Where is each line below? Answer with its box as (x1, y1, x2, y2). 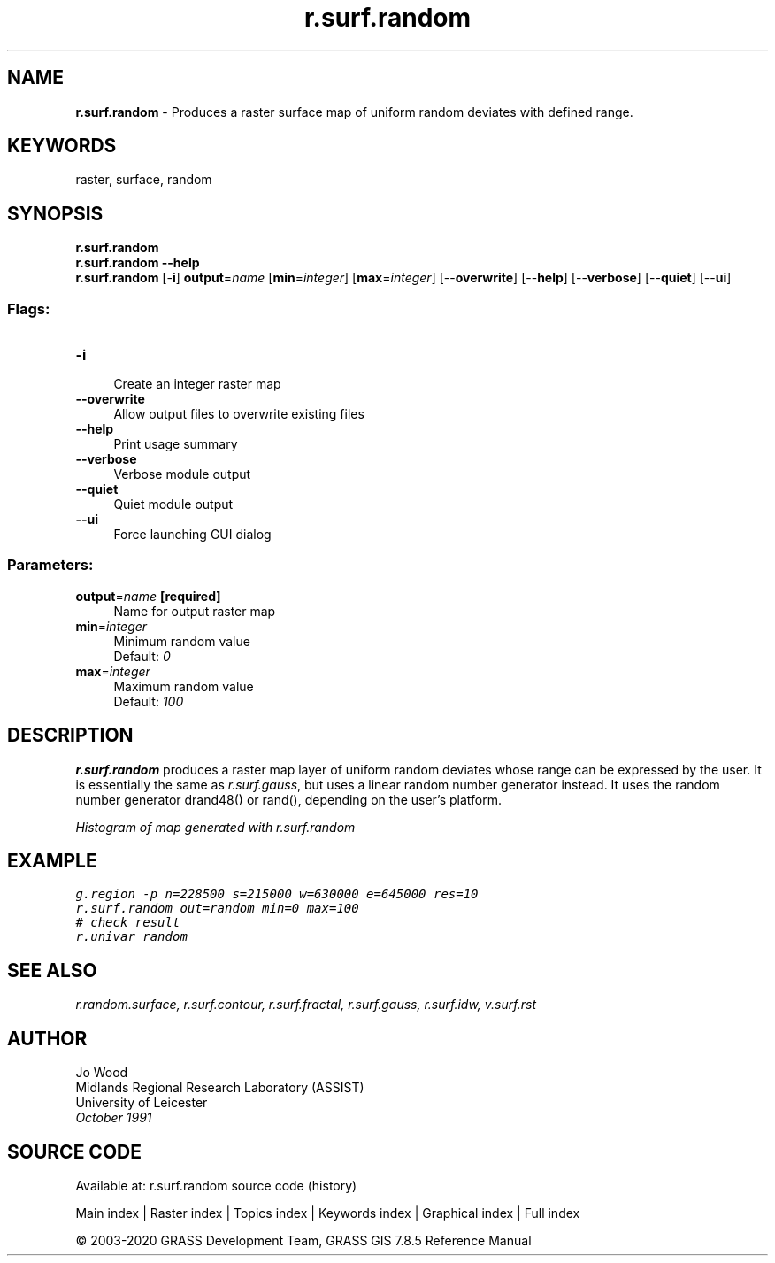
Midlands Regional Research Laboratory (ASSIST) (75, 1080, 364, 1096)
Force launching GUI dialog (113, 527, 272, 543)
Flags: (7, 299, 50, 318)
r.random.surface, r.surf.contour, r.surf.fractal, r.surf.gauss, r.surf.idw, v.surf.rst (75, 997, 536, 1013)
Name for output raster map (113, 603, 276, 619)
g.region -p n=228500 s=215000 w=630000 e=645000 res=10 (75, 887, 479, 902)
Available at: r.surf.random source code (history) (75, 1178, 357, 1193)
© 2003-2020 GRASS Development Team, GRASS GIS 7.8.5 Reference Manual (75, 1233, 532, 1248)
